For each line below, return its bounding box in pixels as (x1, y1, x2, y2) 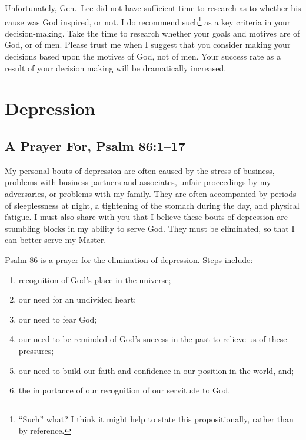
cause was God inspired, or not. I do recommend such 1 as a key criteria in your (5, 14, 291, 28)
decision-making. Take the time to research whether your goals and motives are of (5, 27, 300, 39)
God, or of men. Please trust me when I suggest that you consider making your (5, 38, 291, 51)
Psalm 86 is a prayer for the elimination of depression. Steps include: (5, 253, 253, 265)
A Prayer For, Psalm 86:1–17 (5, 136, 185, 155)
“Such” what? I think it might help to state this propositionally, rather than (18, 412, 294, 425)
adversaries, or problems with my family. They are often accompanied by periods (5, 187, 297, 199)
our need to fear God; (18, 313, 97, 325)
